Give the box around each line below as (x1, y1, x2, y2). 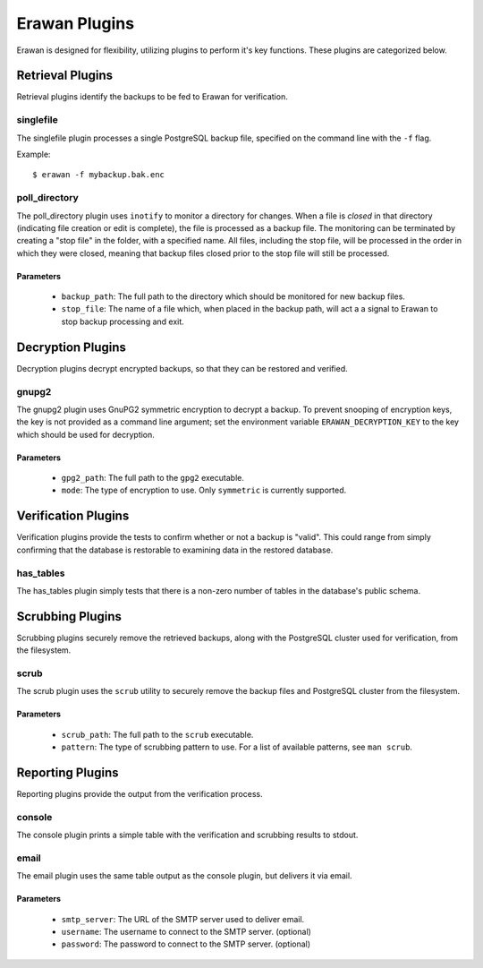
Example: (16, 149, 51, 159)
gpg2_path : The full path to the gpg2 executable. (61, 473, 245, 484)
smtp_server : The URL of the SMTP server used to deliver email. (61, 913, 305, 924)
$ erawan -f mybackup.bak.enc (32, 170, 165, 180)
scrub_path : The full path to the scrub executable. (61, 729, 254, 740)
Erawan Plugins (16, 13, 134, 33)
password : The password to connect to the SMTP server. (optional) (61, 938, 311, 949)
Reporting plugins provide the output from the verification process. (16, 789, 263, 800)
